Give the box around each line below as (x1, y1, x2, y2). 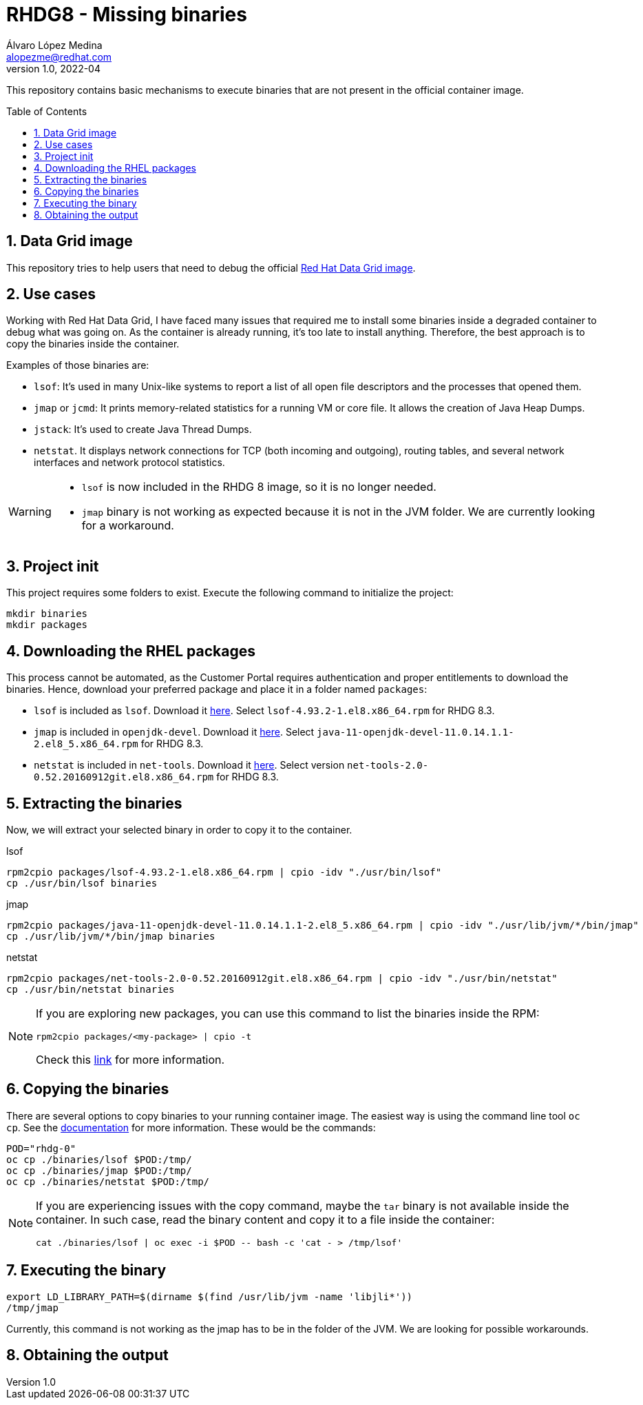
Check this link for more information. (36, 1052, 225, 1067)
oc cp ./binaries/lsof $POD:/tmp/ (6, 1153, 192, 1165)
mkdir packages (6, 619, 88, 631)
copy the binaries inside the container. (6, 338, 180, 350)
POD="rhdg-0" (6, 1142, 76, 1154)
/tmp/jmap (6, 1302, 59, 1313)
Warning (8, 505, 52, 519)
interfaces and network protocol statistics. (34, 456, 225, 469)
